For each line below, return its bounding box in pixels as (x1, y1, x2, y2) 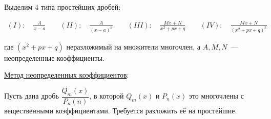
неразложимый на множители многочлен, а (66, 41, 201, 52)
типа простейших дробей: (40, 2, 121, 12)
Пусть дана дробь (4, 90, 59, 101)
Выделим (4, 2, 33, 12)
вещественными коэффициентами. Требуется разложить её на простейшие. (4, 105, 237, 115)
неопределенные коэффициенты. (4, 52, 105, 63)
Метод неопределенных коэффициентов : (4, 69, 129, 80)
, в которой (89, 90, 124, 101)
